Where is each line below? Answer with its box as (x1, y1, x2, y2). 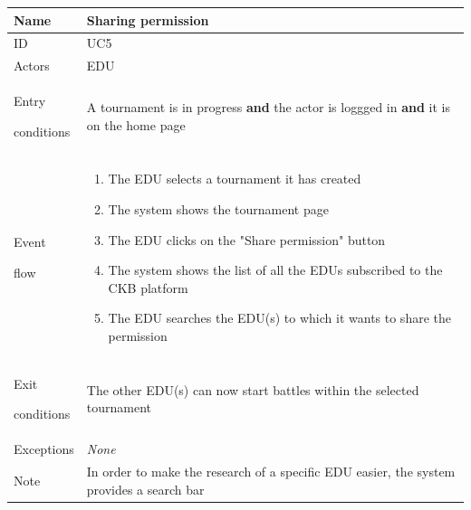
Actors (14, 56, 50, 75)
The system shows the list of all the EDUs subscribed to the (108, 260, 443, 279)
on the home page (86, 115, 186, 134)
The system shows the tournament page (108, 200, 329, 219)
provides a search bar (86, 479, 205, 498)
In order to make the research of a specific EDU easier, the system (86, 462, 456, 481)
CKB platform (108, 278, 188, 297)
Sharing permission (86, 10, 209, 29)
